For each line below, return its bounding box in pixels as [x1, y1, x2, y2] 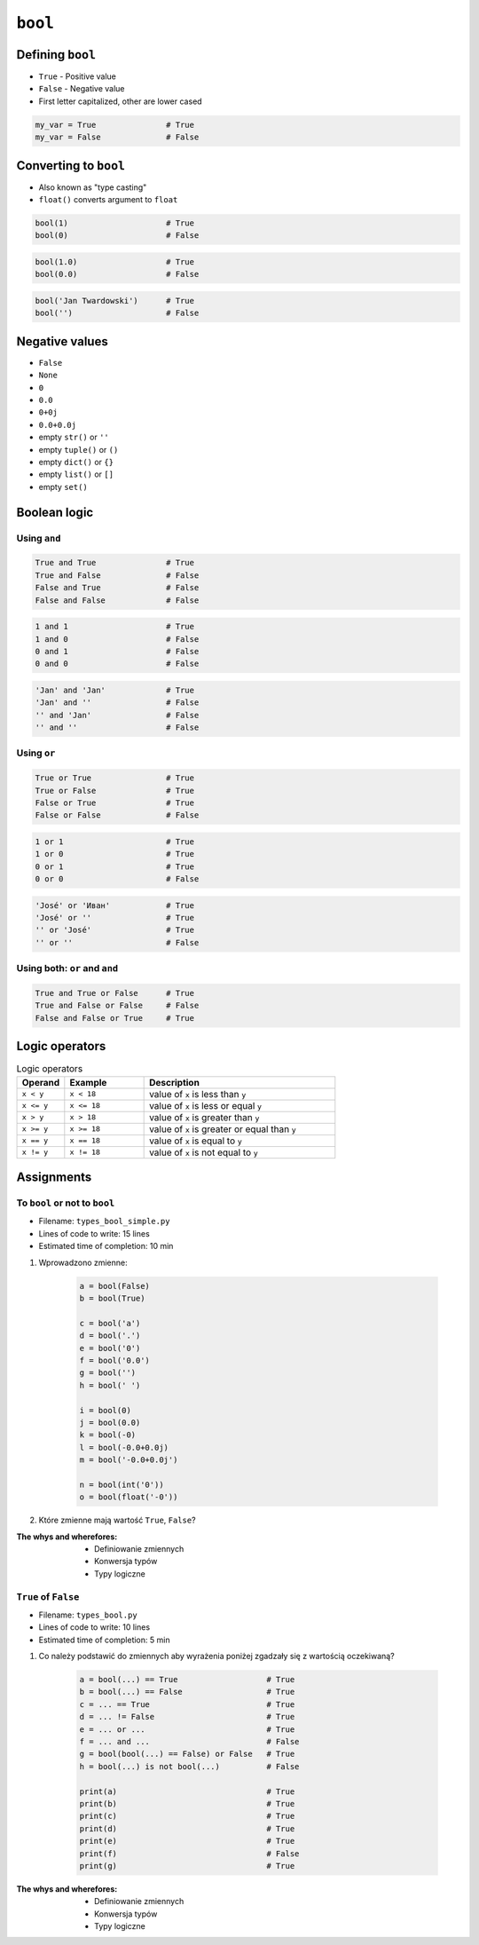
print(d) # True [79, 1823, 295, 1833]
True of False [16, 1590, 80, 1602]
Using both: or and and [16, 962, 119, 975]
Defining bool [16, 47, 97, 62]
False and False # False [35, 595, 200, 605]
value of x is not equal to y [149, 1146, 259, 1158]
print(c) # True [79, 1811, 295, 1822]
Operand [21, 1076, 60, 1088]
